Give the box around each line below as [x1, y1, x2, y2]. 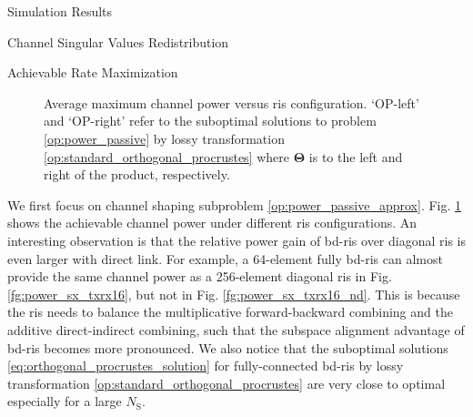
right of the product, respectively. [44, 165, 230, 184]
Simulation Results [7, 2, 113, 20]
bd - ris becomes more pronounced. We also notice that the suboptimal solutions [7, 338, 448, 357]
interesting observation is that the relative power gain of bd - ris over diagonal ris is [7, 230, 467, 249]
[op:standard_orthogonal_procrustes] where [44, 147, 289, 166]
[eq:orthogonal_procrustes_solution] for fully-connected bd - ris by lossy [7, 356, 404, 375]
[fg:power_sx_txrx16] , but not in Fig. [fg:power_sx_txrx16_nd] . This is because [7, 284, 460, 303]
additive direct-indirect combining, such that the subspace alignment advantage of [7, 320, 465, 339]
